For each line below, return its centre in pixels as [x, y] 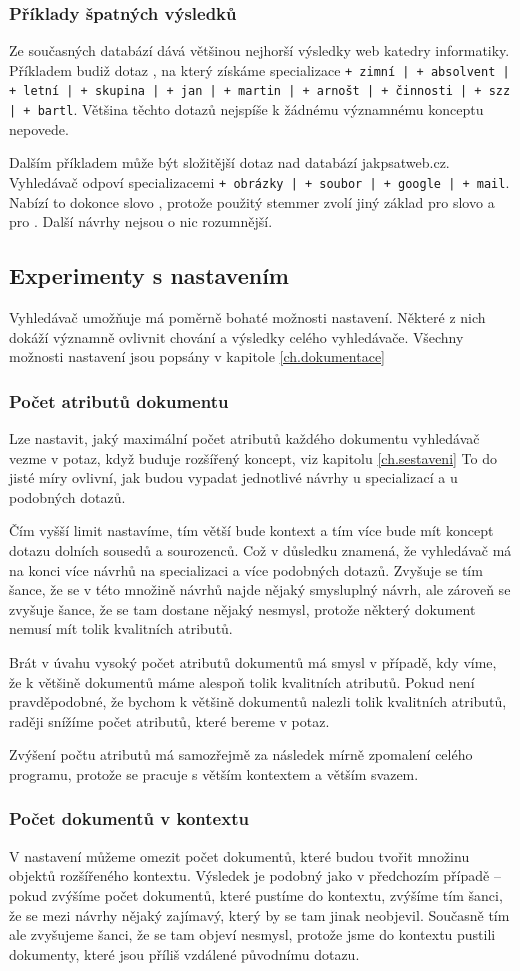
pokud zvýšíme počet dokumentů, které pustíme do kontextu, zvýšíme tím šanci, [256, 894]
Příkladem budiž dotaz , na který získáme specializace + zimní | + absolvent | [259, 69]
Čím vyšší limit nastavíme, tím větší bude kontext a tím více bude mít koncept [251, 530]
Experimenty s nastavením [149, 275]
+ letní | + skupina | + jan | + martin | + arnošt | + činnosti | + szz [260, 91]
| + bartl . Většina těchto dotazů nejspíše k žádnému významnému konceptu [246, 109]
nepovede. [39, 128]
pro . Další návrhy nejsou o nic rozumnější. [141, 221]
